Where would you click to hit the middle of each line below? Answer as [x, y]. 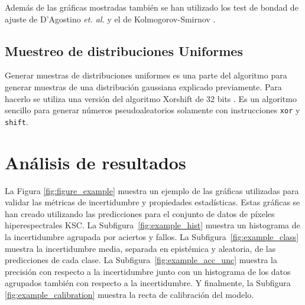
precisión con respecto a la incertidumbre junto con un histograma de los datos [148, 271]
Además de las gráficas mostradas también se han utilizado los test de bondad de [152, 7]
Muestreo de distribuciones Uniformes [124, 50]
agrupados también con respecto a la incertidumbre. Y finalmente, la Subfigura [148, 283]
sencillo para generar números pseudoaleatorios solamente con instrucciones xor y [152, 110]
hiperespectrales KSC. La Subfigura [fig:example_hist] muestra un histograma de [152, 225]
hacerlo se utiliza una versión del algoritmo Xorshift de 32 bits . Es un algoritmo [151, 98]
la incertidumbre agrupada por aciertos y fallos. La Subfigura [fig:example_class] [152, 236]
